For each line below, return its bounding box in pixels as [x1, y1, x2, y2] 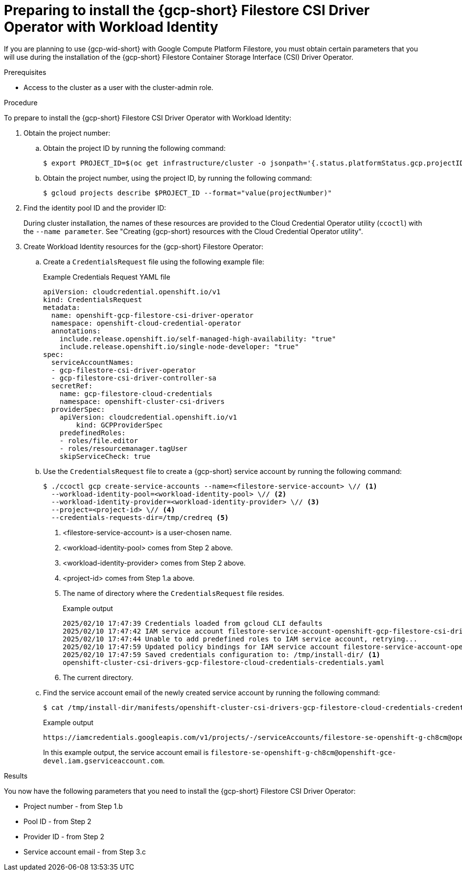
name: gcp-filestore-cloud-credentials [59, 389, 212, 398]
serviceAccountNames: [51, 358, 134, 366]
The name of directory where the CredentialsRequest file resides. [63, 589, 284, 597]
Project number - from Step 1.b [23, 802, 123, 810]
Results [4, 771, 28, 780]
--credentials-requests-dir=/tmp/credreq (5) [51, 513, 229, 521]
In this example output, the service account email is [43, 748, 209, 757]
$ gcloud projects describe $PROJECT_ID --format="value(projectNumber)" [43, 189, 332, 197]
